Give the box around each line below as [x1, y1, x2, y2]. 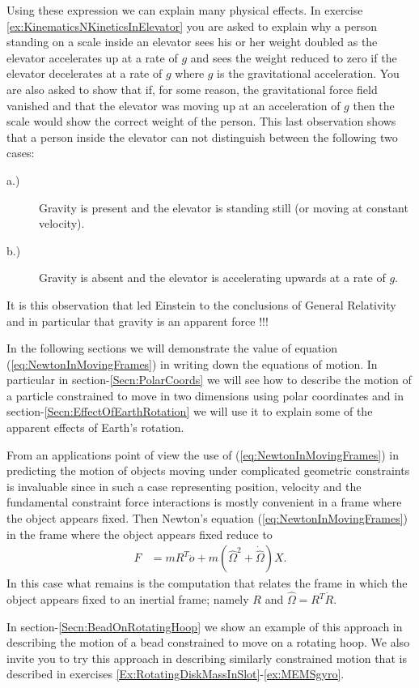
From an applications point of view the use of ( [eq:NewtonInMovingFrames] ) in [6, 446, 399, 463]
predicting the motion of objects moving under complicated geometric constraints [6, 462, 410, 479]
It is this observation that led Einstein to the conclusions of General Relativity [6, 296, 396, 313]
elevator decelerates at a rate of [6, 65, 163, 82]
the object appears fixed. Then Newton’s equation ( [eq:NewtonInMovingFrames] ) [6, 510, 408, 527]
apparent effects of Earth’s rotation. [6, 419, 184, 436]
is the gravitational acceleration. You [217, 65, 400, 82]
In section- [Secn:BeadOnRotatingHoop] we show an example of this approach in [6, 617, 403, 635]
